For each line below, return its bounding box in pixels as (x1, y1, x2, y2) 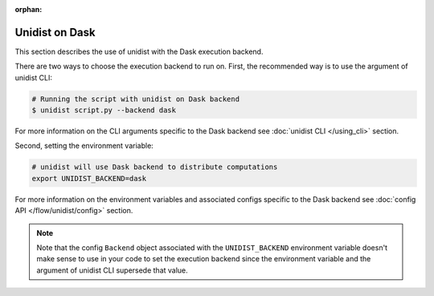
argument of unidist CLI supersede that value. (36, 265, 188, 275)
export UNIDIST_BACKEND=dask (31, 174, 147, 183)
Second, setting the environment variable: (14, 141, 154, 150)
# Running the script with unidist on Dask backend (31, 94, 240, 104)
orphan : (14, 5, 43, 14)
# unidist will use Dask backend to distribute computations (31, 162, 278, 172)
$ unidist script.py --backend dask (31, 105, 177, 115)
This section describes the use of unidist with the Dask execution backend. (14, 47, 264, 56)
